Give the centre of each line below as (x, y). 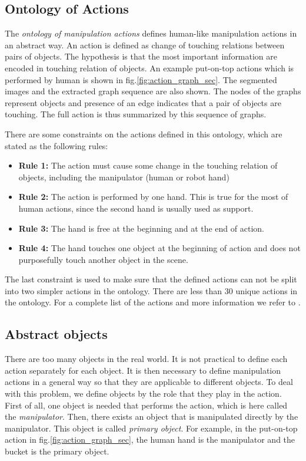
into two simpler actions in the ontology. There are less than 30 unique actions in (151, 290)
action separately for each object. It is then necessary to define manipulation (143, 370)
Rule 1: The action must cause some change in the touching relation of (148, 165)
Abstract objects (56, 334)
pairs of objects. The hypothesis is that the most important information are (141, 56)
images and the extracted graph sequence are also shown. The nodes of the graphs (153, 91)
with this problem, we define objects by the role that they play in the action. (143, 394)
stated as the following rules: (56, 145)
